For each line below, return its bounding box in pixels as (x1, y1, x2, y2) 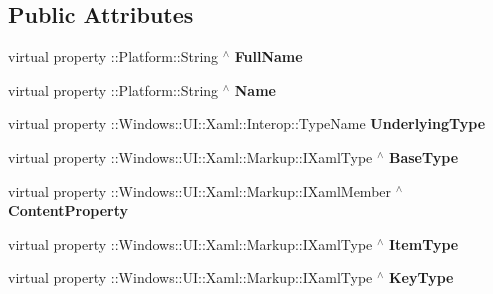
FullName (234, 46, 303, 67)
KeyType (388, 267, 454, 288)
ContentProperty (8, 200, 128, 221)
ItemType (388, 233, 459, 254)
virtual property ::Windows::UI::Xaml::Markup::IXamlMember (8, 180, 392, 201)
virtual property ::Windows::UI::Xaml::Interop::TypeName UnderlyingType (8, 113, 486, 134)
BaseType (388, 146, 459, 167)
